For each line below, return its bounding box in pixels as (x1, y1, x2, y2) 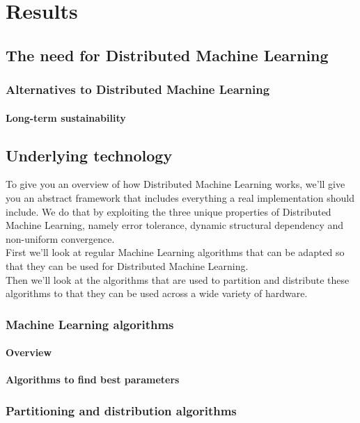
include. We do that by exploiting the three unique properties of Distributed (6, 204, 331, 218)
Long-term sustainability (6, 110, 126, 125)
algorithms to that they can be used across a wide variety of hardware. (6, 286, 308, 301)
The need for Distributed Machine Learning (6, 44, 329, 65)
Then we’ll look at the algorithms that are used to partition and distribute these (6, 272, 350, 287)
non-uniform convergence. (6, 231, 115, 246)
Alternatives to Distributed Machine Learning (6, 81, 270, 98)
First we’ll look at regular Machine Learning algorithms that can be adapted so (6, 245, 345, 260)
